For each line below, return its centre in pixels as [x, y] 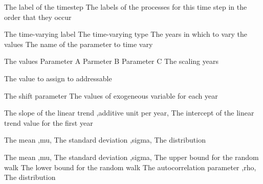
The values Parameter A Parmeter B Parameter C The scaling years [111, 61]
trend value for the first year [49, 122]
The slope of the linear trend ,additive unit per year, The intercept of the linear [129, 113]
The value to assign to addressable [58, 78]
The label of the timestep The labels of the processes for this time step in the [126, 7]
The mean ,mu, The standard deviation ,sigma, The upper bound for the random [131, 157]
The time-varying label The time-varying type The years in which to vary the [126, 34]
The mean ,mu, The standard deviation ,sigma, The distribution [105, 140]
